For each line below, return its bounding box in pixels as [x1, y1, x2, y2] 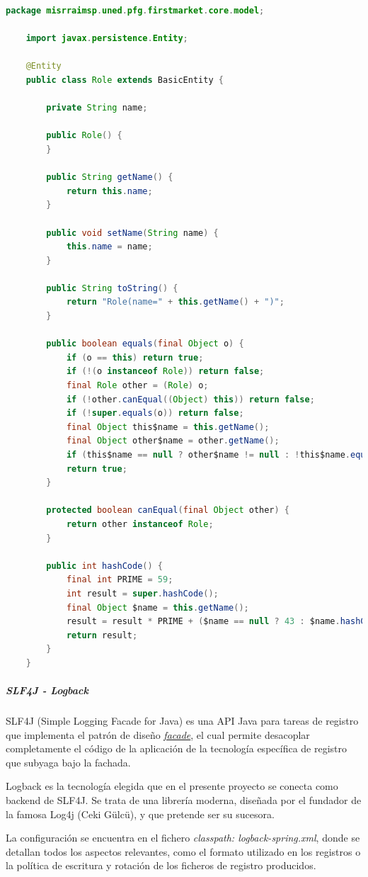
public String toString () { [46, 283, 178, 293]
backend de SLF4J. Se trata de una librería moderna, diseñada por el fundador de [6, 793, 362, 808]
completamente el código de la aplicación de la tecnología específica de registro [6, 741, 347, 756]
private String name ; [46, 103, 148, 113]
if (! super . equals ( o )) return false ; [66, 408, 244, 419]
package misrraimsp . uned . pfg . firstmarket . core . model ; [6, 6, 265, 16]
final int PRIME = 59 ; [66, 575, 173, 585]
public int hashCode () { [46, 560, 163, 571]
